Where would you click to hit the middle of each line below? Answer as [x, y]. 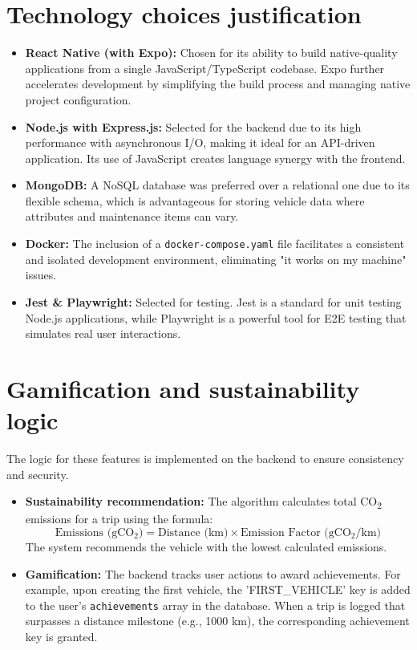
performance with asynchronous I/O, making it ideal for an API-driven [200, 142]
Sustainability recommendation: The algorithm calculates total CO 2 [204, 502]
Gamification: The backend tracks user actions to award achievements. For [213, 573]
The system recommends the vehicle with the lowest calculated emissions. [206, 546]
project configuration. [78, 99]
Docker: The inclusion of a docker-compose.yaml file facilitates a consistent [215, 244]
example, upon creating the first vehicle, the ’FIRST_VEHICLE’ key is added [218, 589]
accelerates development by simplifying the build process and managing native [218, 84]
